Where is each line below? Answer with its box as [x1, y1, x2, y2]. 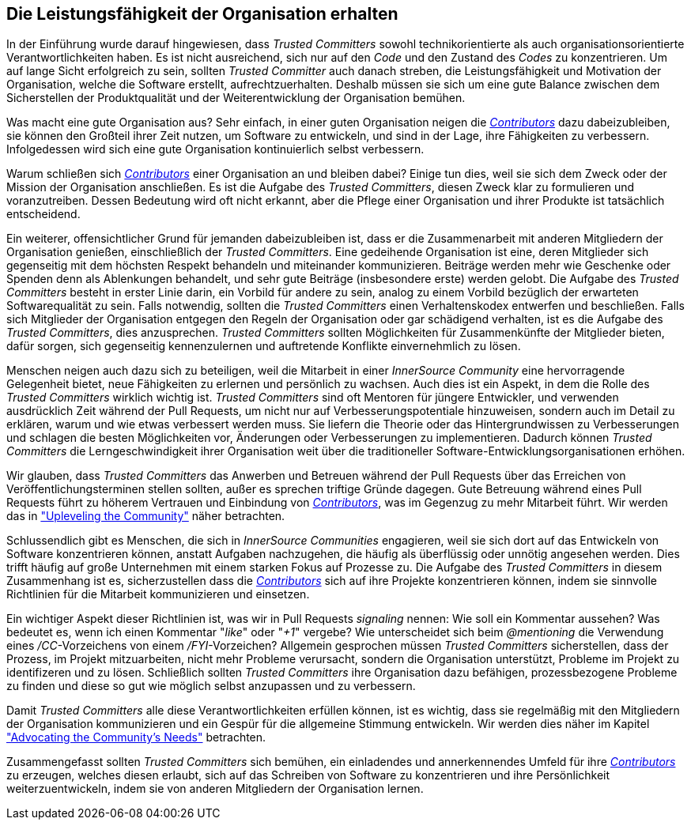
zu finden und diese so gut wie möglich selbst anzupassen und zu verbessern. [6, 679, 416, 693]
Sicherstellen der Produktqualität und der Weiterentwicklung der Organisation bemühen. [6, 91, 466, 105]
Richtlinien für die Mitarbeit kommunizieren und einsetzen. [6, 587, 310, 602]
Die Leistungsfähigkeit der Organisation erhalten [6, 4, 398, 24]
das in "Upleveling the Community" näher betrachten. [6, 509, 285, 523]
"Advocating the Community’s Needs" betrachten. [6, 730, 266, 745]
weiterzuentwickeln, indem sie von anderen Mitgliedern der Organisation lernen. [6, 782, 424, 796]
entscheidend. [6, 207, 81, 221]
